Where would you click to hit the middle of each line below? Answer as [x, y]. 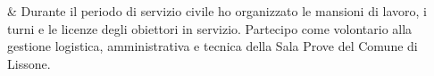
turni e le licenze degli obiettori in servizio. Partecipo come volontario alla [210, 28]
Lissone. [29, 63]
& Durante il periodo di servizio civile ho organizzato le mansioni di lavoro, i [217, 11]
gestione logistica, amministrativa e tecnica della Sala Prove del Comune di [213, 46]
